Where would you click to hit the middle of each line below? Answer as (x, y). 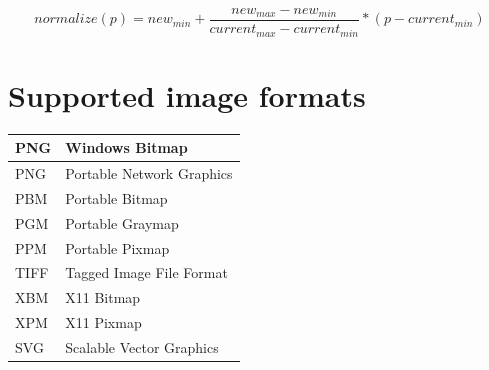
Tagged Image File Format (146, 272)
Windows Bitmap (126, 147)
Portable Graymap (122, 222)
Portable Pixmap (117, 247)
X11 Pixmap (103, 322)
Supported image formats (187, 94)
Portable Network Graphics (149, 172)
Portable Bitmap (116, 197)
